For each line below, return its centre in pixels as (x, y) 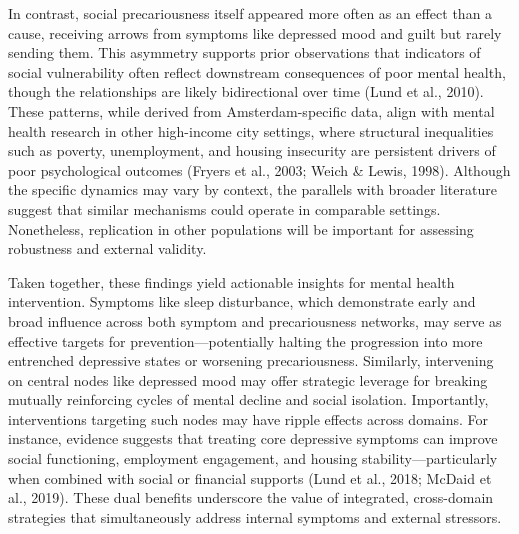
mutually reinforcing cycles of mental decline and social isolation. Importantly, (248, 399)
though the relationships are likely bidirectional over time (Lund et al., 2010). (246, 91)
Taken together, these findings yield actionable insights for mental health (231, 281)
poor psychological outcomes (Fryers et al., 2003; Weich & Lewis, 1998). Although (259, 169)
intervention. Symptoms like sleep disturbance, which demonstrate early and (242, 301)
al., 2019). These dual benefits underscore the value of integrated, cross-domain (251, 497)
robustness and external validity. (107, 248)
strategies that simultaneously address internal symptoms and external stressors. (255, 516)
